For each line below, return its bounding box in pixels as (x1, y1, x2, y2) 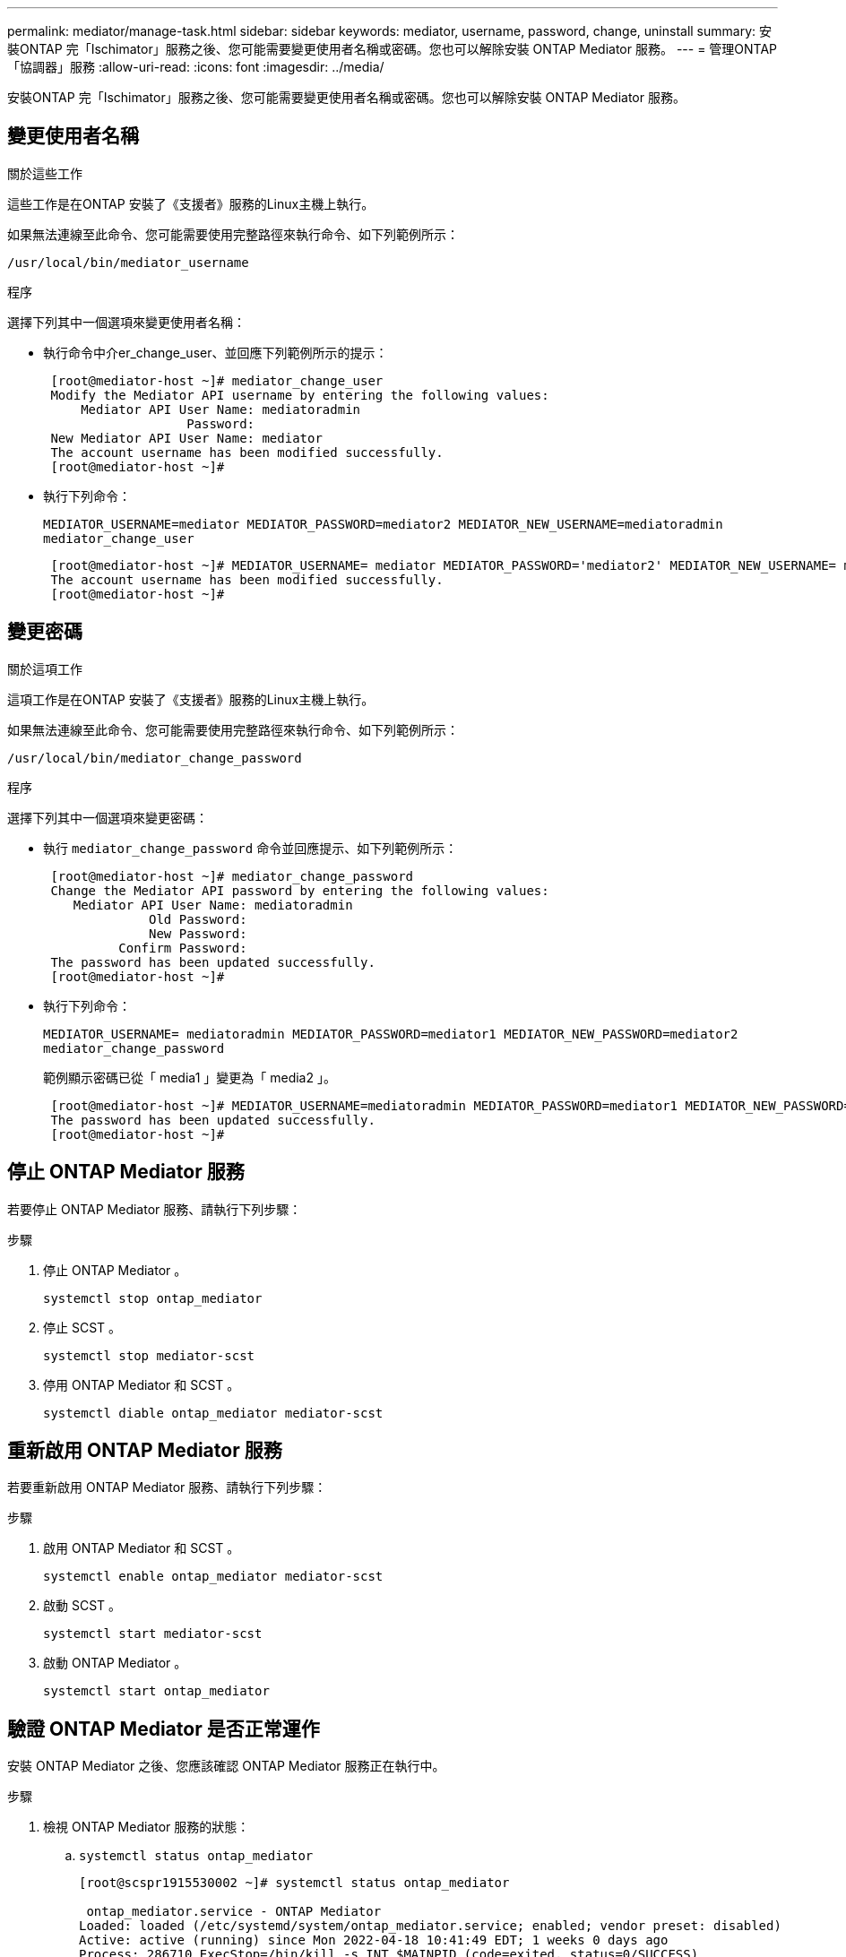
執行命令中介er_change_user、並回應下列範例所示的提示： (43, 344, 388, 360)
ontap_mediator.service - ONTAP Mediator (86, 1904, 382, 1919)
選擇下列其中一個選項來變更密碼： (7, 809, 208, 825)
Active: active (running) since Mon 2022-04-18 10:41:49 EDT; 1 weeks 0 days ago (79, 1933, 669, 1948)
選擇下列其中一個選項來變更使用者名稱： (7, 314, 246, 330)
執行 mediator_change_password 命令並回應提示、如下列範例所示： (43, 840, 458, 856)
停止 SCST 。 (43, 1319, 122, 1335)
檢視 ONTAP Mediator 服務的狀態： (43, 1819, 250, 1835)
